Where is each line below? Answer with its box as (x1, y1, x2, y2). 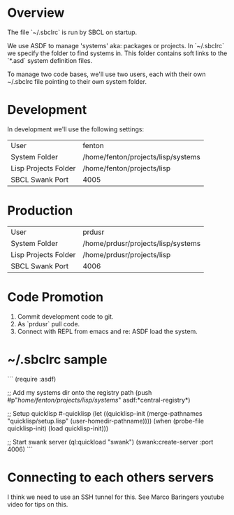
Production (7, 203, 73, 219)
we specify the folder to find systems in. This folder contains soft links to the (7, 49, 228, 57)
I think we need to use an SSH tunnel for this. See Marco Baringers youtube (7, 493, 225, 501)
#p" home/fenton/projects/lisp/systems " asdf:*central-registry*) (7, 396, 191, 404)
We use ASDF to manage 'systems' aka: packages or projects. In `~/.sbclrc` (7, 41, 225, 50)
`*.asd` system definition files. (7, 56, 93, 64)
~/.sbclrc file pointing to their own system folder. (7, 77, 147, 85)
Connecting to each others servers (7, 470, 214, 485)
